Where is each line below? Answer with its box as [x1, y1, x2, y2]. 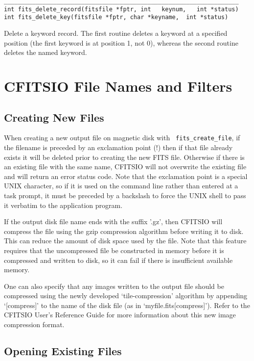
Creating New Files [4, 109, 104, 125]
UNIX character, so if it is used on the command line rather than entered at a [4, 180, 238, 191]
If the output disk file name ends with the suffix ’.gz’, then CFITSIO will [4, 216, 223, 227]
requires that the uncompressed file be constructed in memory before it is [4, 245, 224, 255]
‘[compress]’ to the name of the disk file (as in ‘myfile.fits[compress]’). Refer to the [4, 300, 250, 310]
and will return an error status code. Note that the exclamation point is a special [4, 171, 248, 181]
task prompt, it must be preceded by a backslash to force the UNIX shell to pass [4, 190, 246, 200]
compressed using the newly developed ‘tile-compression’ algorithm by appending [4, 290, 248, 301]
